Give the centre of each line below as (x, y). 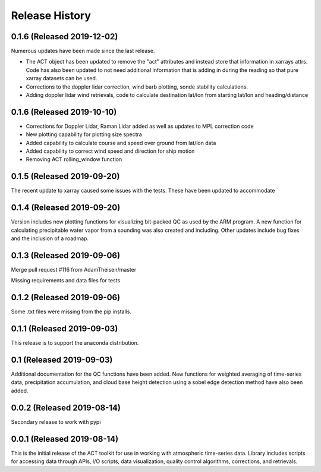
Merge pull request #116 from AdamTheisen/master (74, 269)
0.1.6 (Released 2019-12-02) (64, 37)
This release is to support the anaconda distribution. (75, 343)
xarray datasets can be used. (62, 78)
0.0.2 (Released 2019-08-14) (66, 408)
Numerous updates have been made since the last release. (83, 51)
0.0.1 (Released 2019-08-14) (65, 439)
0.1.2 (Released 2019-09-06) (66, 298)
